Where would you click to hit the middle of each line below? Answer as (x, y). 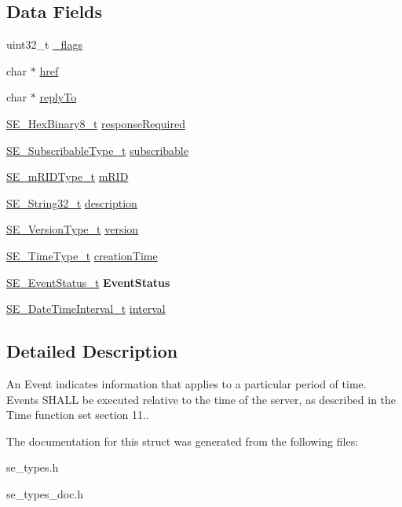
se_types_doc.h (45, 493)
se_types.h (33, 467)
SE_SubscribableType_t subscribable (97, 150)
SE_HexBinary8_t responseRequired (96, 123)
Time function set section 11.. (78, 415)
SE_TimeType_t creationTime (82, 255)
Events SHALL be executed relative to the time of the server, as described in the (201, 399)
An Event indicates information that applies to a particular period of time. (186, 383)
